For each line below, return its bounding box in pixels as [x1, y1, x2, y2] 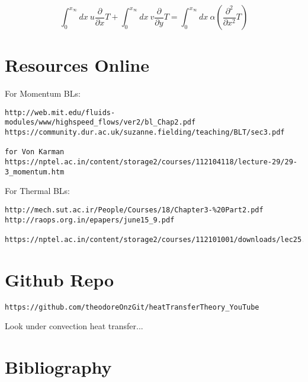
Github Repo [5, 267, 114, 291]
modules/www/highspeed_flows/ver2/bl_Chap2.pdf [5, 118, 196, 127]
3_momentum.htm [5, 167, 65, 176]
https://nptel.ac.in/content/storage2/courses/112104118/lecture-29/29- [5, 158, 297, 166]
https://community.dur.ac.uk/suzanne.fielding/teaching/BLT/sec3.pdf [5, 128, 285, 137]
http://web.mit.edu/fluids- [5, 108, 115, 117]
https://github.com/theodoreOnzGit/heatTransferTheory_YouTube [5, 303, 259, 311]
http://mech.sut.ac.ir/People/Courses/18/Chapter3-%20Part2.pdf [5, 205, 264, 214]
